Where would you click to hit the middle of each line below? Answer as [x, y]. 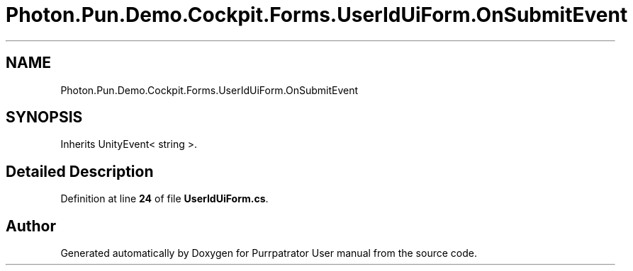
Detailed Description [80, 171]
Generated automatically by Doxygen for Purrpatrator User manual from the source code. [269, 253]
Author [31, 226]
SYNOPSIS [44, 117]
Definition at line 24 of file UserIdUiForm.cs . [164, 199]
